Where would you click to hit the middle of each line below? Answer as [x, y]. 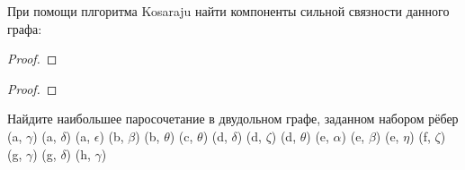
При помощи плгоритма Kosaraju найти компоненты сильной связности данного [228, 11]
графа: [25, 28]
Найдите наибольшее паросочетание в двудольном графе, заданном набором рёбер [233, 119]
